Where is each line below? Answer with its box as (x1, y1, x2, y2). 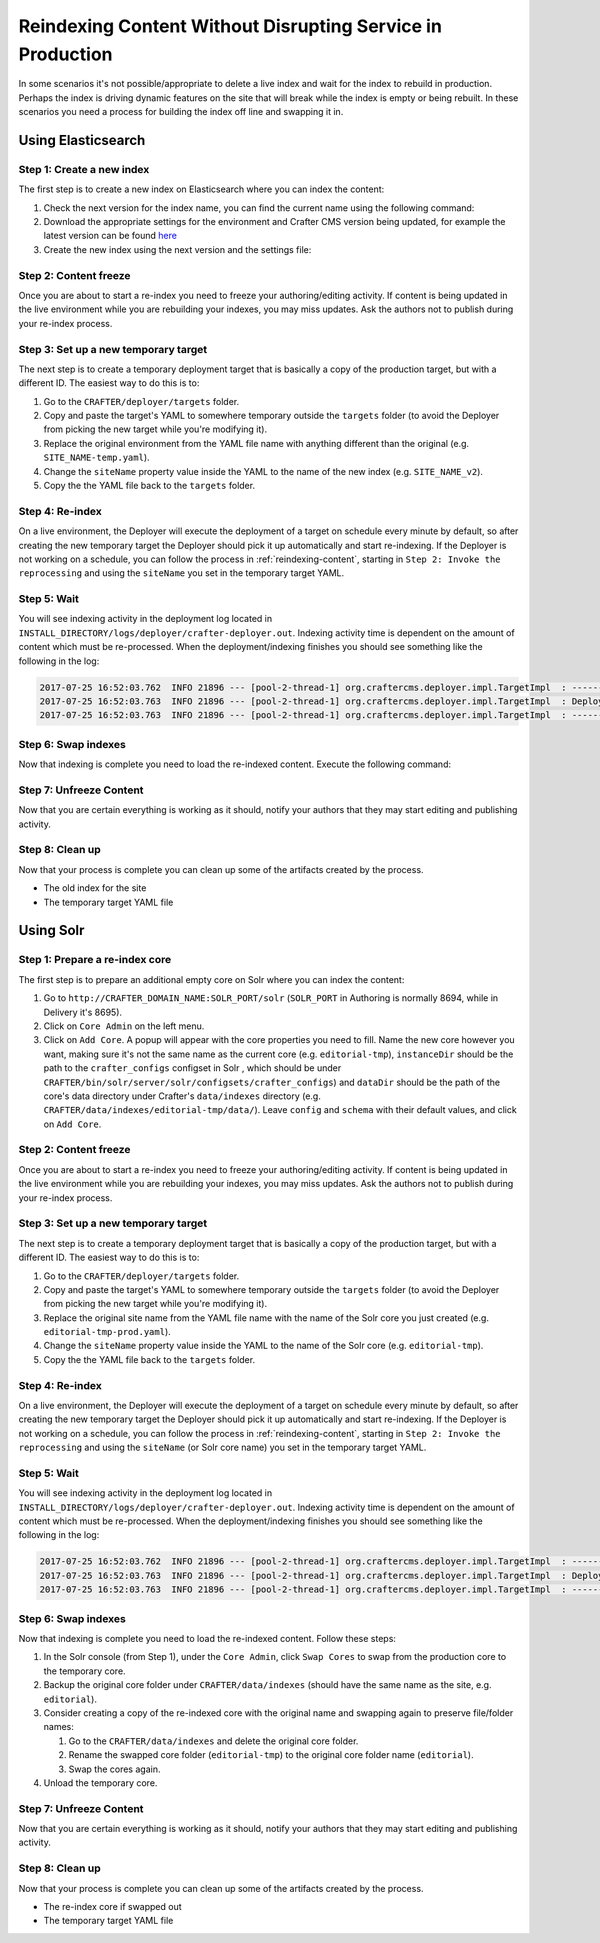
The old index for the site (43, 882, 147, 894)
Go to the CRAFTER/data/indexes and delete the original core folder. (68, 1735, 359, 1747)
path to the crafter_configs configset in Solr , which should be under (43, 1062, 342, 1074)
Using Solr (18, 922, 85, 939)
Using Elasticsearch (18, 131, 146, 149)
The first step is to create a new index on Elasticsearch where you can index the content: (18, 183, 385, 195)
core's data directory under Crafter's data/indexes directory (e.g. (43, 1090, 322, 1102)
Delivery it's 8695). (43, 1006, 123, 1018)
